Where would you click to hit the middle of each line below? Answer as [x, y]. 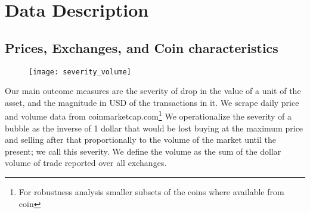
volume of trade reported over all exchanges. [86, 163]
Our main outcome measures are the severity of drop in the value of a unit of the [153, 91]
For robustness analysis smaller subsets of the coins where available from [151, 192]
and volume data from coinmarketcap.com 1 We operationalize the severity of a [148, 115]
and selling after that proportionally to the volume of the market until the [140, 140]
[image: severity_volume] [80, 72]
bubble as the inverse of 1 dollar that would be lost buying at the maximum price [154, 128]
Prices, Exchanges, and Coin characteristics [142, 47]
